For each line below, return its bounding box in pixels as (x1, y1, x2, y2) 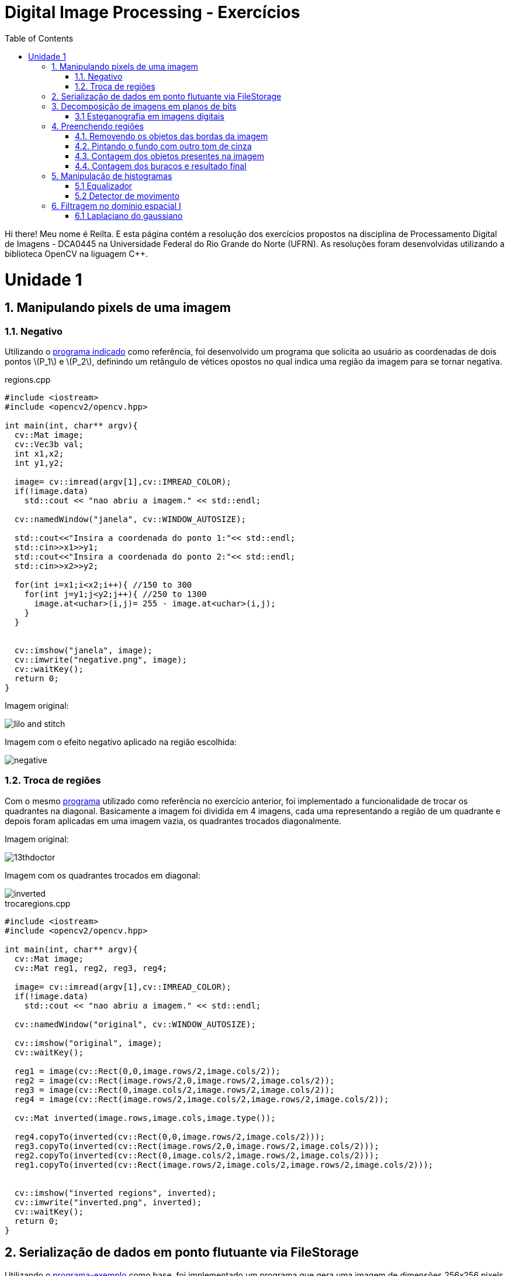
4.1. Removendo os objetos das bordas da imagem (75, 131, 268, 141)
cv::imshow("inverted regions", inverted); (14, 1188, 217, 1198)
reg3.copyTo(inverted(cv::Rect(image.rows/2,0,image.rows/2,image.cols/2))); (14, 1141, 379, 1151)
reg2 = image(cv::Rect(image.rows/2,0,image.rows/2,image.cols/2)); (14, 1075, 335, 1085)
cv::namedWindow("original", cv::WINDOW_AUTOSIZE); (14, 1019, 256, 1029)
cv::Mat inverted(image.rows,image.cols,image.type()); (14, 1113, 276, 1123)
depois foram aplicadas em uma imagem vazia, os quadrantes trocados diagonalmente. (5, 815, 341, 826)
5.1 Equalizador (75, 180, 133, 191)
